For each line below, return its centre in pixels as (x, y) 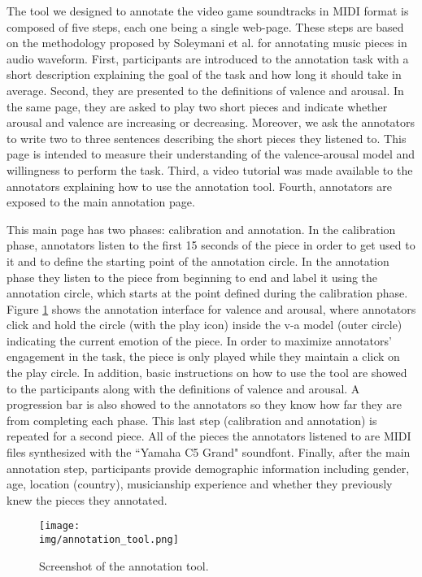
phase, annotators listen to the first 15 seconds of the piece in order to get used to (211, 245)
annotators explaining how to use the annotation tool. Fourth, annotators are (199, 186)
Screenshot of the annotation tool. (124, 565)
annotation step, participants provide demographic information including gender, (208, 468)
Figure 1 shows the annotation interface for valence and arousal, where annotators (211, 308)
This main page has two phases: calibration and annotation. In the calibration (201, 229)
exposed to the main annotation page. (101, 202)
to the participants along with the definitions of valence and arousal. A (183, 388)
